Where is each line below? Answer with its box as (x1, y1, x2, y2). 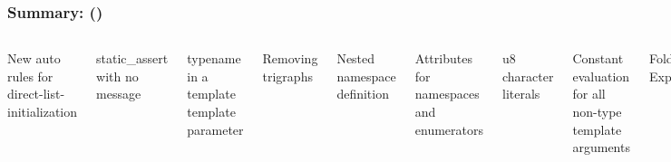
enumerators (414, 119, 483, 138)
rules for (7, 66, 53, 85)
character (501, 66, 554, 85)
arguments (572, 138, 630, 157)
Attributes (414, 49, 472, 68)
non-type (572, 102, 622, 120)
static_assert (96, 49, 169, 68)
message (96, 84, 141, 103)
